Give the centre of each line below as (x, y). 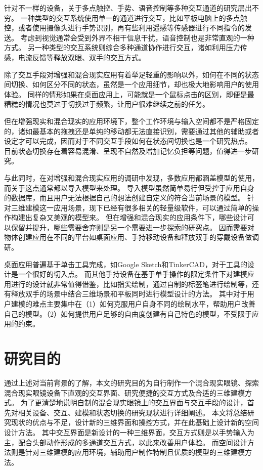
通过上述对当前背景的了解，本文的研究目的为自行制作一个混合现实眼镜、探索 (131, 382)
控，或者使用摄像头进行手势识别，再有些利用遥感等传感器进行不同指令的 (124, 28)
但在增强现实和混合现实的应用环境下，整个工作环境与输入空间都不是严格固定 (131, 121)
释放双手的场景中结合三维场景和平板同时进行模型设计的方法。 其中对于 (129, 294)
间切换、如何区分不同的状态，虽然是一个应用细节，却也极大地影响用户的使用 (131, 84)
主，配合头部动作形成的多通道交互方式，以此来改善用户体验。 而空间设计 (126, 442)
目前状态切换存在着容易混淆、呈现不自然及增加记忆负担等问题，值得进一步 (128, 151)
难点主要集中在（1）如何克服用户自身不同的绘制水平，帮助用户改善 (144, 304)
